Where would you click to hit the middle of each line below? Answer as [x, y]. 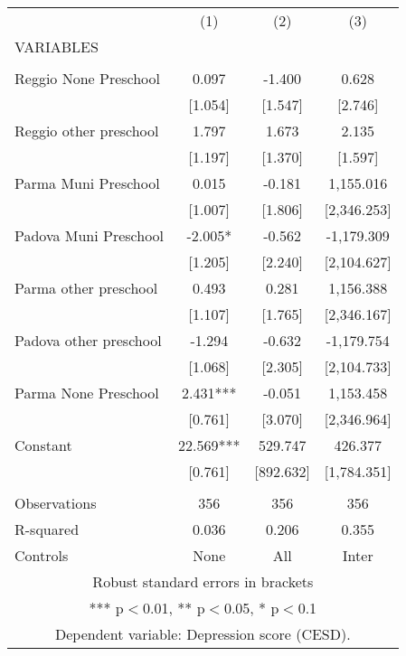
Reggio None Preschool [88, 78]
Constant [43, 445]
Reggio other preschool [87, 131]
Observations [56, 503]
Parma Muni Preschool [87, 183]
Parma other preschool [86, 288]
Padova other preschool [88, 340]
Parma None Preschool [87, 393]
